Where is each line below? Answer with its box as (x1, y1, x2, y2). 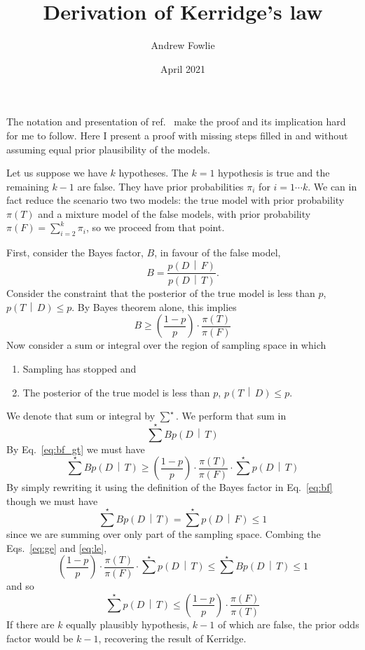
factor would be (6, 630, 74, 645)
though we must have (6, 493, 98, 508)
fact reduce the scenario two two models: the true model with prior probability (6, 193, 345, 207)
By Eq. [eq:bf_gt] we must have (6, 441, 145, 456)
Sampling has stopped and (22, 361, 137, 376)
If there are (6, 616, 55, 631)
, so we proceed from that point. (85, 220, 225, 235)
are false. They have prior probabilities (77, 179, 244, 193)
